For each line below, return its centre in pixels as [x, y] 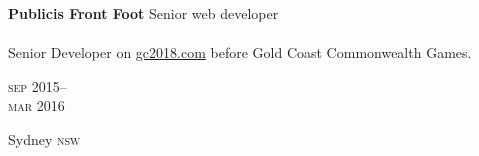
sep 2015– [37, 85]
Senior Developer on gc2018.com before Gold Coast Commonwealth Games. [240, 52]
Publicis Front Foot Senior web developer [143, 13]
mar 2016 [36, 105]
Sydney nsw [44, 138]
